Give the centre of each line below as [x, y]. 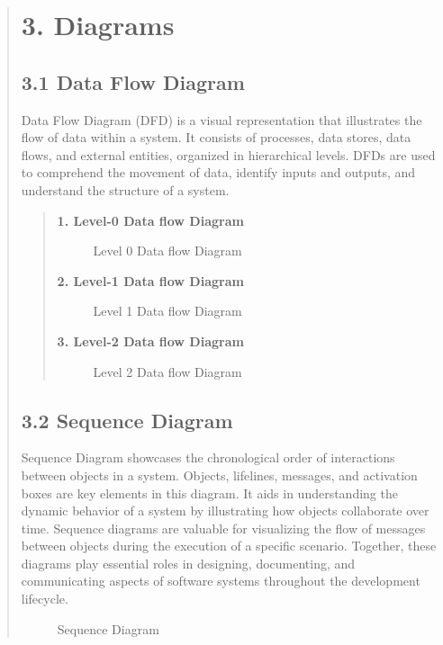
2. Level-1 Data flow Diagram [150, 280]
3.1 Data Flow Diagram [133, 81]
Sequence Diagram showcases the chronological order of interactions [208, 457]
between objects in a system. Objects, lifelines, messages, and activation [219, 475]
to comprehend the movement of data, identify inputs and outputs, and [218, 172]
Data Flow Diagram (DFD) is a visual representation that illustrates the [221, 119]
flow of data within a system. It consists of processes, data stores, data [216, 137]
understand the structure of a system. [125, 189]
